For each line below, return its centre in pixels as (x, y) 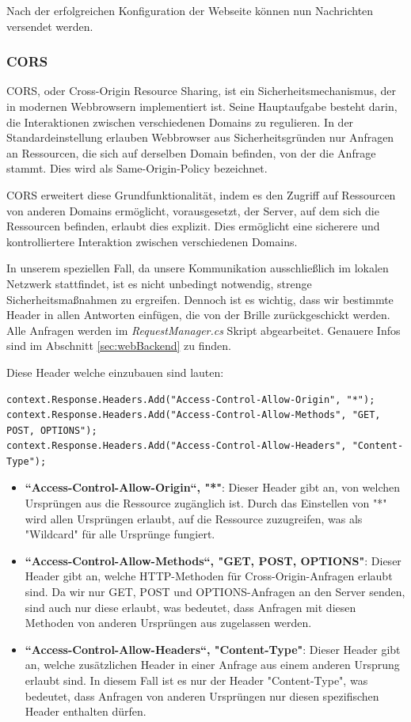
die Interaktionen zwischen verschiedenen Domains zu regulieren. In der (180, 122)
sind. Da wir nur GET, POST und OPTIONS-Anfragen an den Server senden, (215, 592)
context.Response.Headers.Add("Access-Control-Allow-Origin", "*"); (191, 399)
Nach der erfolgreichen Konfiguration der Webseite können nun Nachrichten (190, 10)
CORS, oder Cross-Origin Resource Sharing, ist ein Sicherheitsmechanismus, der (201, 91)
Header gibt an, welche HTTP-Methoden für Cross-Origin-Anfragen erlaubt (209, 576)
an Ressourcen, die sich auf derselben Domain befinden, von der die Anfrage (191, 152)
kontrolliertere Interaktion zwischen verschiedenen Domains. (152, 241)
